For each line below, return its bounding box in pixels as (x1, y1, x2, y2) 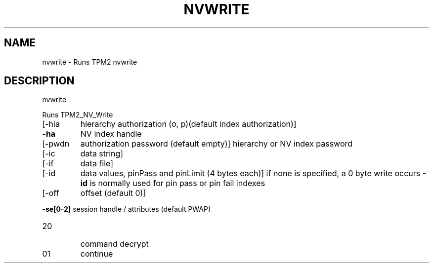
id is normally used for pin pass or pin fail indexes (80, 178, 265, 189)
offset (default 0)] (80, 188, 146, 198)
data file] (80, 158, 114, 169)
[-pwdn (42, 139, 70, 149)
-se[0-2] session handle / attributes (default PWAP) (42, 205, 211, 214)
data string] (80, 149, 124, 159)
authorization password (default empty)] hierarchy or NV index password (80, 139, 353, 149)
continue (80, 249, 113, 259)
